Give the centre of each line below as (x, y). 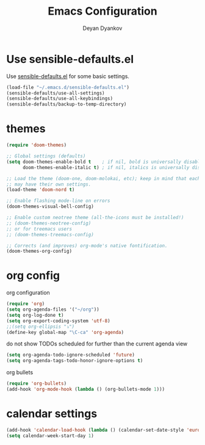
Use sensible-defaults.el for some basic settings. (68, 76)
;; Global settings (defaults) (46, 156)
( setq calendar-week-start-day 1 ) (50, 436)
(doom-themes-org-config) (39, 251)
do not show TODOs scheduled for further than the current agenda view (97, 344)
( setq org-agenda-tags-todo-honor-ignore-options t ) (75, 361)
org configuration (28, 293)
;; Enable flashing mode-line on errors (59, 201)
